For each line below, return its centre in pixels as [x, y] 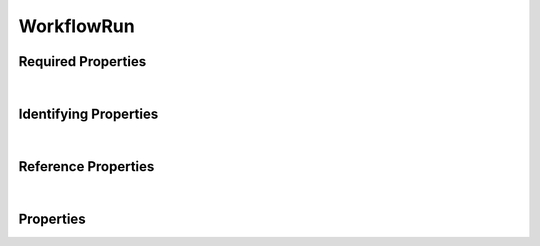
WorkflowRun [76, 26]
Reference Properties [86, 166]
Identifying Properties [88, 113]
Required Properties [82, 61]
